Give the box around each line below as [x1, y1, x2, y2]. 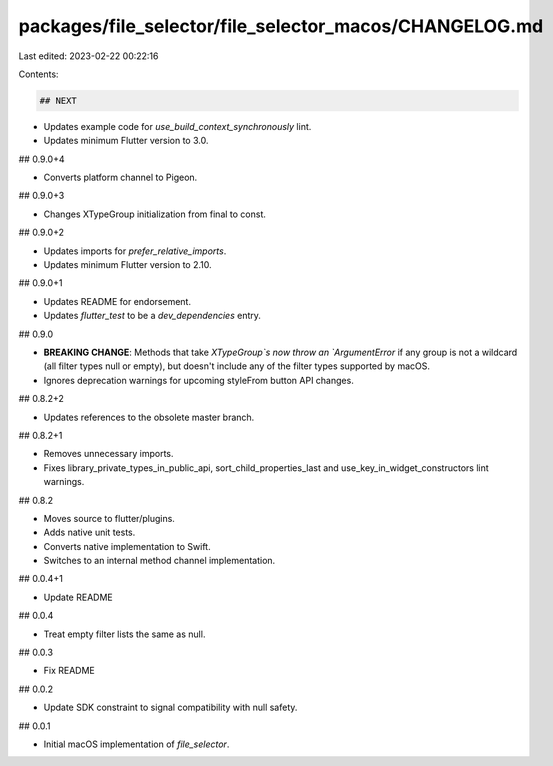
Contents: [18, 68, 59, 80]
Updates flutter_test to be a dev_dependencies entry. [43, 310, 262, 322]
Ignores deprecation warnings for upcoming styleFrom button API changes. [43, 374, 354, 386]
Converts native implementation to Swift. [43, 540, 211, 552]
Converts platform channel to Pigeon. [43, 171, 198, 184]
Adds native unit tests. [43, 526, 136, 539]
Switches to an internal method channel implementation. [43, 555, 276, 567]
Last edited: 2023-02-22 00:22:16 [18, 50, 159, 62]
